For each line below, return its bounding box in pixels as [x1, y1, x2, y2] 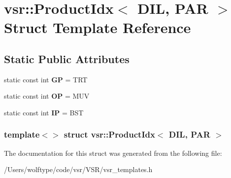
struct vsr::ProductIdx [64, 128, 155, 141]
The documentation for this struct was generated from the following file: [4, 147, 222, 158]
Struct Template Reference [4, 17, 191, 37]
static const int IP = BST [4, 107, 84, 117]
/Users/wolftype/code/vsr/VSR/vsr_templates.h [4, 164, 153, 175]
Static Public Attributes [4, 51, 130, 66]
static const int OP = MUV [4, 91, 90, 101]
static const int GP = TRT [4, 74, 88, 84]
